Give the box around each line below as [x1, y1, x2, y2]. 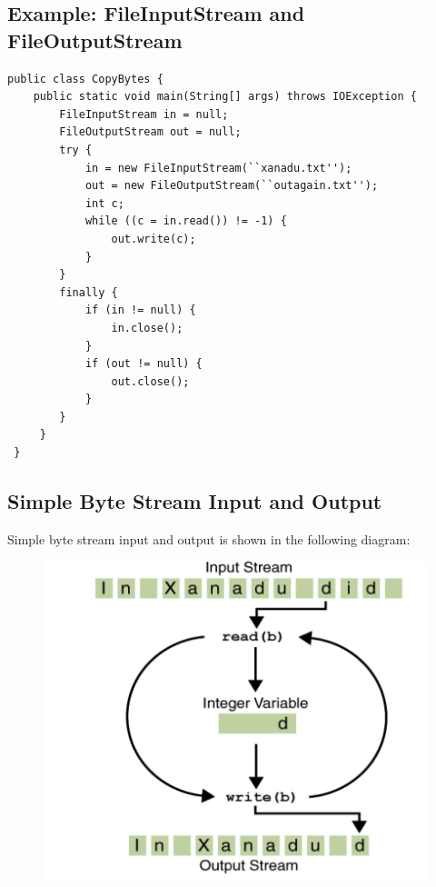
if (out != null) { [84, 357, 203, 371]
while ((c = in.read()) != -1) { [84, 214, 287, 228]
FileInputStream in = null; [59, 107, 229, 121]
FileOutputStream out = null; [59, 125, 242, 139]
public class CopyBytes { [7, 72, 163, 85]
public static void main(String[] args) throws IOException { [33, 90, 418, 104]
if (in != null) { [84, 304, 196, 317]
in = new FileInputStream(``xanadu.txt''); [84, 161, 352, 174]
